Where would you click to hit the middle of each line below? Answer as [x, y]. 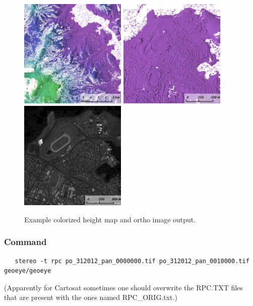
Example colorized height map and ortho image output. [110, 219]
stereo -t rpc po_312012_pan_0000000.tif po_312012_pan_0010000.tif [132, 261]
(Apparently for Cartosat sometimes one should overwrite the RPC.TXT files [123, 287]
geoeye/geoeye [28, 271]
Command [25, 242]
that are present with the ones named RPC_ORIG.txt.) [91, 297]
